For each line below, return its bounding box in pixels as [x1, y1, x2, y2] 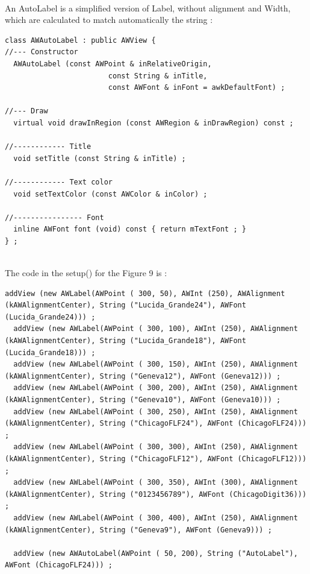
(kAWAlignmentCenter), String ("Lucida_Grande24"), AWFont [5, 301, 246, 310]
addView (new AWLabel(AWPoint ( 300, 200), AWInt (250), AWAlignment [13, 383, 298, 393]
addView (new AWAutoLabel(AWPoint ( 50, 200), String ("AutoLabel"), [13, 549, 298, 558]
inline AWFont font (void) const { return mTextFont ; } [13, 225, 246, 234]
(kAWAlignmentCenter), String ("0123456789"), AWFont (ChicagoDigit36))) [5, 490, 307, 499]
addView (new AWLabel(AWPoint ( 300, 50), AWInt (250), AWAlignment [5, 289, 285, 298]
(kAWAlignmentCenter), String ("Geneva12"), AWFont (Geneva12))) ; [5, 371, 281, 380]
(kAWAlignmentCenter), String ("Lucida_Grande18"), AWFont [5, 336, 246, 345]
